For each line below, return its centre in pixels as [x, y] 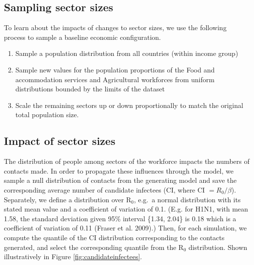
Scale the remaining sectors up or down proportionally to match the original [129, 105]
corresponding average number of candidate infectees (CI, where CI [105, 189]
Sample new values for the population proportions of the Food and [115, 69]
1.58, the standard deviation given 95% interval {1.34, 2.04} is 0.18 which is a [120, 218]
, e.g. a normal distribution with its [187, 199]
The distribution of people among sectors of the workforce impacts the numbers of [127, 161]
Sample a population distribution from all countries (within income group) [127, 53]
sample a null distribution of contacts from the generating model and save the [120, 180]
